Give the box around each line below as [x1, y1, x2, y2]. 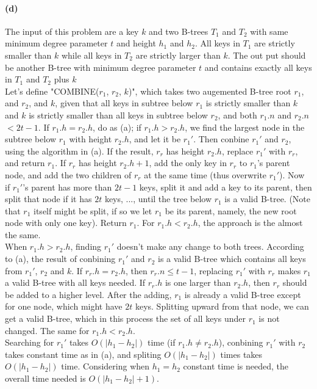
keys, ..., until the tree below [104, 192, 212, 205]
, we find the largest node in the [185, 120, 305, 133]
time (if [148, 336, 176, 349]
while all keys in [61, 48, 122, 61]
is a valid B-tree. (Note [224, 192, 311, 205]
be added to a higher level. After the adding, [5, 288, 172, 300]
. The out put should [227, 48, 306, 61]
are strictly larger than [135, 48, 221, 61]
